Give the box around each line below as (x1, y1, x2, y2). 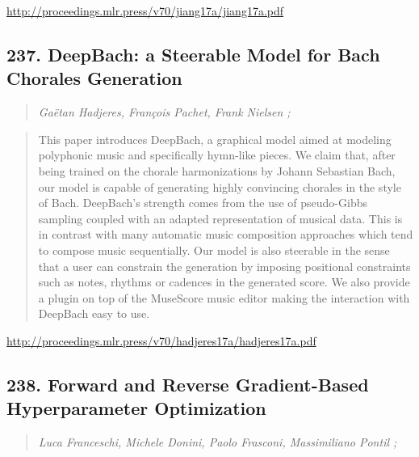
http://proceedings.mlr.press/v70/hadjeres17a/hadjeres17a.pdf (6, 332, 316, 349)
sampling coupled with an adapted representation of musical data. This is (38, 209, 403, 226)
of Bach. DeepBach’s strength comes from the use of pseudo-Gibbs (38, 194, 367, 211)
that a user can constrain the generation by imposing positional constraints (38, 257, 411, 274)
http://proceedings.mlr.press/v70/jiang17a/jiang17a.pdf (6, 2, 284, 19)
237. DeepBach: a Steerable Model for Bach (6, 41, 380, 66)
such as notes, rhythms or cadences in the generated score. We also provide (38, 273, 410, 290)
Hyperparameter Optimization (6, 396, 266, 421)
